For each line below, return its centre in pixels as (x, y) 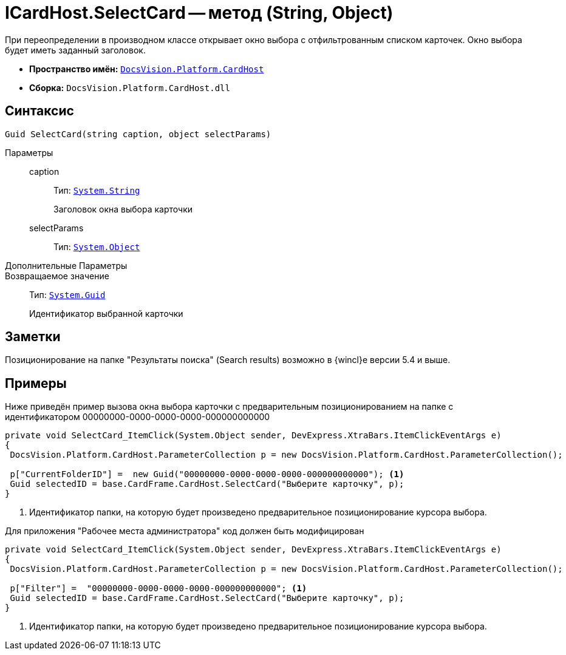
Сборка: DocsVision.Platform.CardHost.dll (130, 87)
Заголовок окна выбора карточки (123, 209)
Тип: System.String (97, 190)
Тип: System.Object (97, 246)
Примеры (36, 383)
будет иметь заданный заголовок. (75, 50)
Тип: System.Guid (67, 294)
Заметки (33, 337)
